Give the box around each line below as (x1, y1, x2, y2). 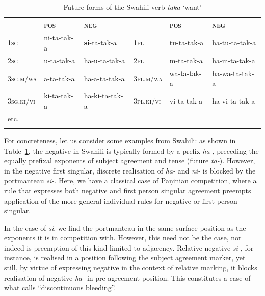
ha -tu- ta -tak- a (212, 37, 256, 48)
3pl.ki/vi (133, 95, 161, 106)
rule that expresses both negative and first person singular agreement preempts (4, 185, 251, 195)
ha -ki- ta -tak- (84, 90, 123, 101)
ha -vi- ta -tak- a (212, 95, 255, 106)
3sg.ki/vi (8, 95, 35, 106)
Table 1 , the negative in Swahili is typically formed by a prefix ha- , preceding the (4, 145, 259, 156)
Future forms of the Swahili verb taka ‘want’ (63, 2, 202, 12)
